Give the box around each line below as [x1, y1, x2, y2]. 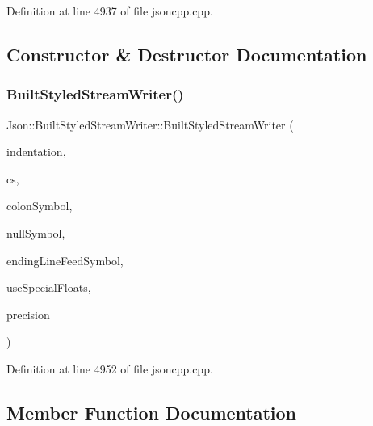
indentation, [6, 143, 66, 160]
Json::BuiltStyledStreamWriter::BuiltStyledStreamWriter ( [6, 116, 294, 133]
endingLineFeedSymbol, [6, 251, 124, 268]
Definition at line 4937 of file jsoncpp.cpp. [6, 2, 213, 19]
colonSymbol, [6, 197, 73, 214]
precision [6, 306, 50, 323]
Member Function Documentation [6, 399, 297, 424]
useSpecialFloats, [6, 279, 91, 296]
